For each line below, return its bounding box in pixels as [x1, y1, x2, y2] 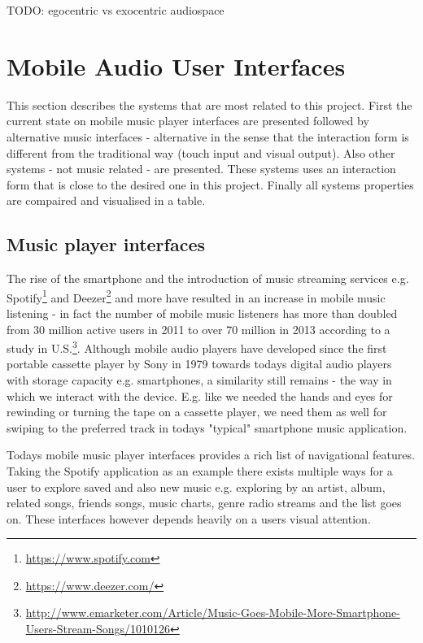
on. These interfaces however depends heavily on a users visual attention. [7, 510, 371, 527]
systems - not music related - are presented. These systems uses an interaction [7, 160, 396, 177]
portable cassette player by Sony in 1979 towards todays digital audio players [7, 355, 392, 372]
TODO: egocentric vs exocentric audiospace [7, 2, 225, 18]
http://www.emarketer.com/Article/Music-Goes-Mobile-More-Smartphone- [25, 604, 400, 621]
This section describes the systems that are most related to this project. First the [7, 96, 412, 113]
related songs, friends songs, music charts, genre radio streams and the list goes [7, 494, 402, 511]
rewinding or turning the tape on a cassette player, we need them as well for [7, 403, 387, 420]
